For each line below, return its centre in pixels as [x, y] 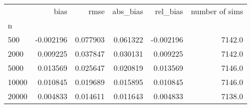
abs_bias [128, 11]
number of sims [217, 11]
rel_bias [169, 11]
